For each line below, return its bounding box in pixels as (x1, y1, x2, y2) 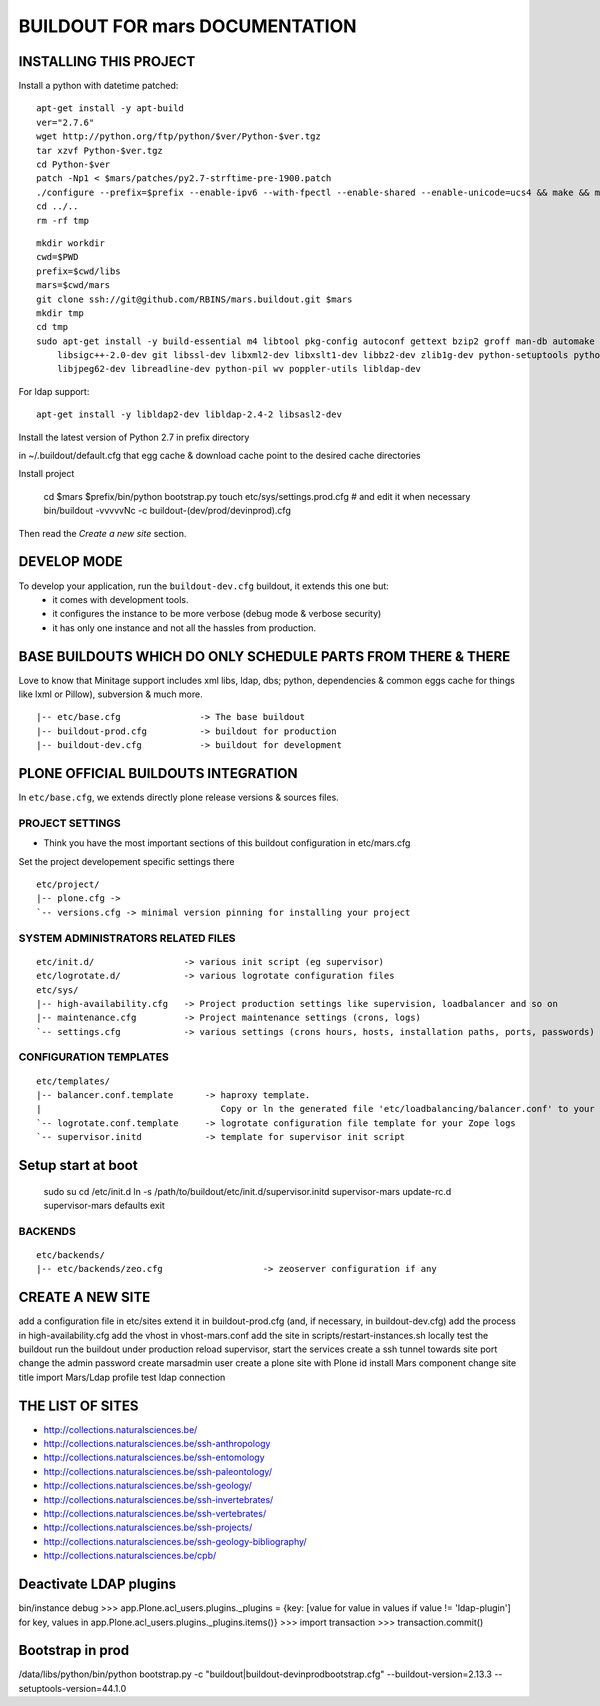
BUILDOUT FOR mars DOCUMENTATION (18, 15, 357, 37)
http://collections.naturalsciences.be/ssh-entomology (43, 1451, 265, 1464)
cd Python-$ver (36, 159, 111, 170)
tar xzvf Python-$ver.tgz (36, 145, 164, 156)
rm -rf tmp (36, 215, 90, 226)
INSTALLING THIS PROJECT (18, 53, 196, 70)
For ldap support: (18, 385, 90, 397)
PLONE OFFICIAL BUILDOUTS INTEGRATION (18, 765, 299, 782)
